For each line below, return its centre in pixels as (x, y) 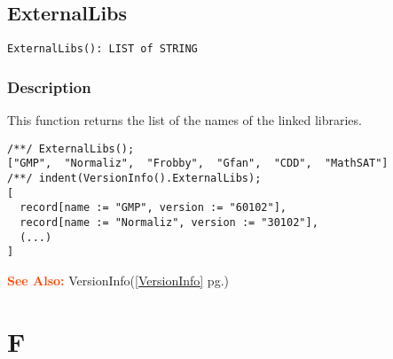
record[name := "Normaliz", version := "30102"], (169, 222)
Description (49, 86)
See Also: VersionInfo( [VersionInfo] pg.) (118, 280)
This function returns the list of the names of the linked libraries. (185, 120)
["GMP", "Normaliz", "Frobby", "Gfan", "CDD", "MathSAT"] (198, 164)
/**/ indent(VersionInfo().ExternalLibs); (134, 178)
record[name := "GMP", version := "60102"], (153, 208)
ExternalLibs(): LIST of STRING (102, 49)
